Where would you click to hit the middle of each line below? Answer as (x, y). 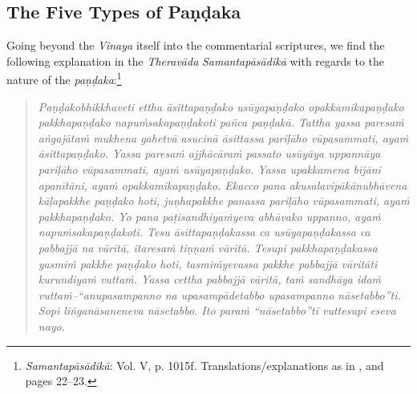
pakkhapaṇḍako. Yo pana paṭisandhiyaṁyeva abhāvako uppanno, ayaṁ (209, 216)
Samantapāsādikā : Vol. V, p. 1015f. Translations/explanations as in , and (204, 365)
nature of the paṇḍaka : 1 (64, 78)
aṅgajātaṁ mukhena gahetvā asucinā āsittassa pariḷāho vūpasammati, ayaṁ (223, 137)
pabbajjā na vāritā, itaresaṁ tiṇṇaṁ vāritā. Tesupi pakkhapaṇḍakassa (208, 247)
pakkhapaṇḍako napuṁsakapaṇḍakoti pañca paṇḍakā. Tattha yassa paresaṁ (221, 122)
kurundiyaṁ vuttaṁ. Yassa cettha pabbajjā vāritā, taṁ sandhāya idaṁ (210, 279)
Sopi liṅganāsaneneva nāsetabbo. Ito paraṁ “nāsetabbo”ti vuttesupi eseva (217, 310)
